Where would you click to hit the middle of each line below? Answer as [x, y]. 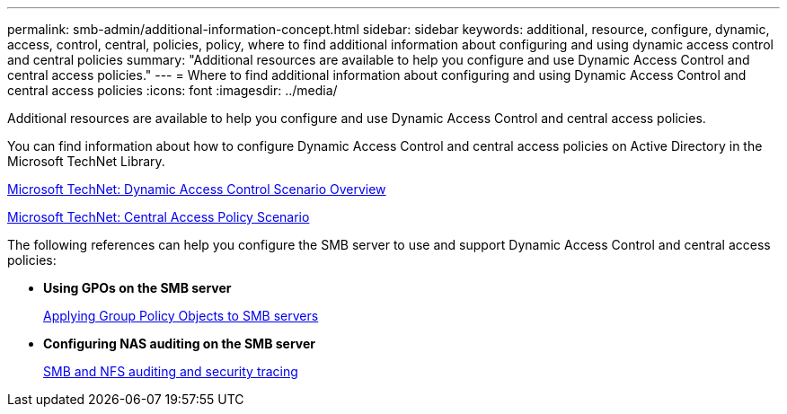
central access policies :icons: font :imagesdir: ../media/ [172, 90]
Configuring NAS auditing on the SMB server [180, 344]
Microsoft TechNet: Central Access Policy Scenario [159, 217]
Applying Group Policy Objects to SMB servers [181, 316]
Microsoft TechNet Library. [86, 161]
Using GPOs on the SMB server [137, 288]
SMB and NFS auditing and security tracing [171, 371]
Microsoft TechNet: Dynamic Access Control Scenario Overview [197, 189]
